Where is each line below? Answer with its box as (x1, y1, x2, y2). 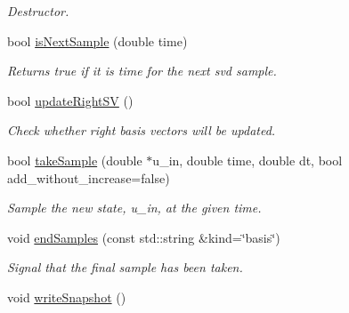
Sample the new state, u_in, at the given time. (7, 198, 262, 217)
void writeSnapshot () (7, 287, 126, 306)
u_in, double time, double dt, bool (152, 150, 343, 169)
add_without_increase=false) (7, 168, 170, 187)
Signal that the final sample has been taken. (7, 258, 243, 277)
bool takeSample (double (7, 150, 142, 169)
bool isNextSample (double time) (7, 31, 188, 50)
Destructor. (7, 2, 69, 20)
